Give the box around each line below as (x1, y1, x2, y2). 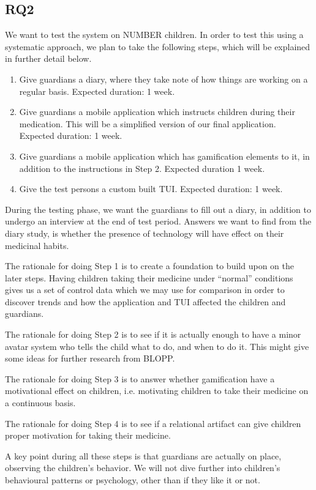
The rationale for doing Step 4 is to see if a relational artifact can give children (5, 417, 301, 429)
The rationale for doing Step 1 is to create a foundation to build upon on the (5, 259, 294, 272)
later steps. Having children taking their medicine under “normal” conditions (5, 271, 293, 284)
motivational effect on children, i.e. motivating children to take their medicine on (5, 384, 309, 397)
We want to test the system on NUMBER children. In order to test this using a (5, 28, 304, 41)
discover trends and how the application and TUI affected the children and (5, 295, 286, 308)
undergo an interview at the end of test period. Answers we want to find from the (5, 215, 312, 228)
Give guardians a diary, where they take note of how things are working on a (19, 72, 308, 85)
